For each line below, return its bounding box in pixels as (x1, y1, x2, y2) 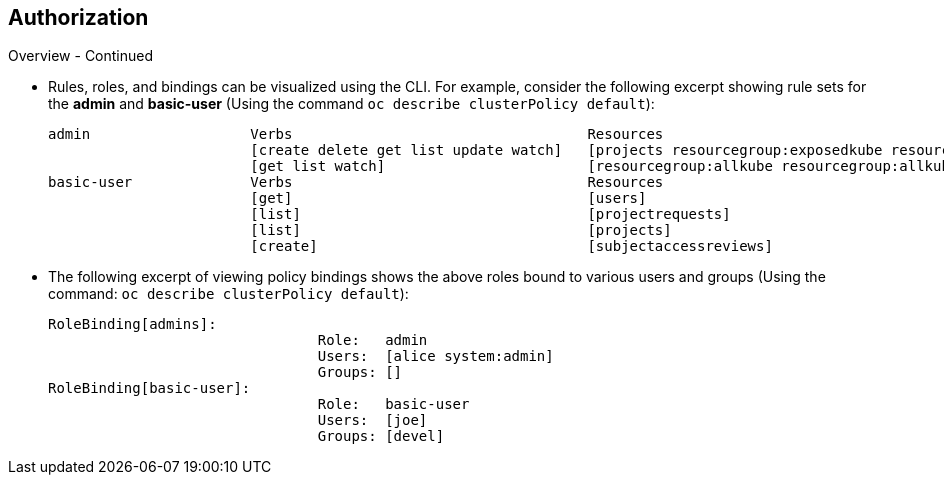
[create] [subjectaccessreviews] (250, 238, 773, 255)
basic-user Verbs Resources (48, 174, 664, 191)
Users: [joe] (317, 412, 428, 429)
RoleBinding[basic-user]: (48, 380, 251, 397)
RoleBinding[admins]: (48, 316, 217, 333)
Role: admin (317, 332, 428, 349)
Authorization (8, 5, 149, 30)
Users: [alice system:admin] (317, 348, 554, 365)
